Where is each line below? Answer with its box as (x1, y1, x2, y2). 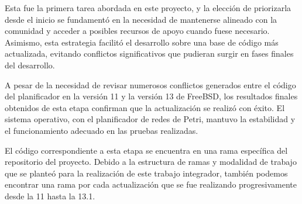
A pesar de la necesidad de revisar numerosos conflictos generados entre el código (5, 78, 296, 91)
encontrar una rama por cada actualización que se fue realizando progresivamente (5, 178, 297, 191)
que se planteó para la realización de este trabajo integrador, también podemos (5, 167, 288, 179)
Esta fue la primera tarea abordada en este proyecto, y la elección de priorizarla (5, 2, 291, 13)
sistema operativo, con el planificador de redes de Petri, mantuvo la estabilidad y (5, 113, 296, 125)
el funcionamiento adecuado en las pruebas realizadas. (5, 124, 198, 136)
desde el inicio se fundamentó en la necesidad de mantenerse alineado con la (5, 13, 277, 25)
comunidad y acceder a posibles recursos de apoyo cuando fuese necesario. (5, 25, 270, 37)
